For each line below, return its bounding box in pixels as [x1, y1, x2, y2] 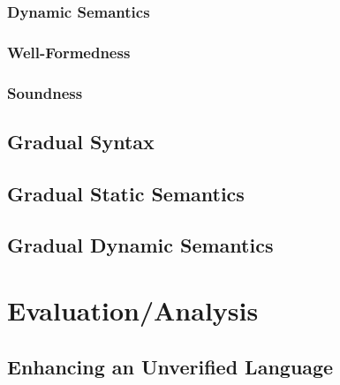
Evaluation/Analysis [7, 292, 259, 328]
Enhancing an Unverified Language [7, 352, 334, 380]
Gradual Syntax [7, 127, 155, 155]
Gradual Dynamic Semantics [7, 231, 274, 259]
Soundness [7, 81, 83, 103]
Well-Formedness [7, 41, 131, 63]
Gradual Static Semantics [7, 179, 245, 207]
